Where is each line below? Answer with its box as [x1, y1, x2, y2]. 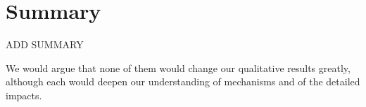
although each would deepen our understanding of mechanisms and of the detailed [6, 74, 360, 89]
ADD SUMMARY [6, 37, 84, 52]
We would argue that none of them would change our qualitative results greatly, [6, 60, 351, 75]
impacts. [6, 87, 42, 102]
